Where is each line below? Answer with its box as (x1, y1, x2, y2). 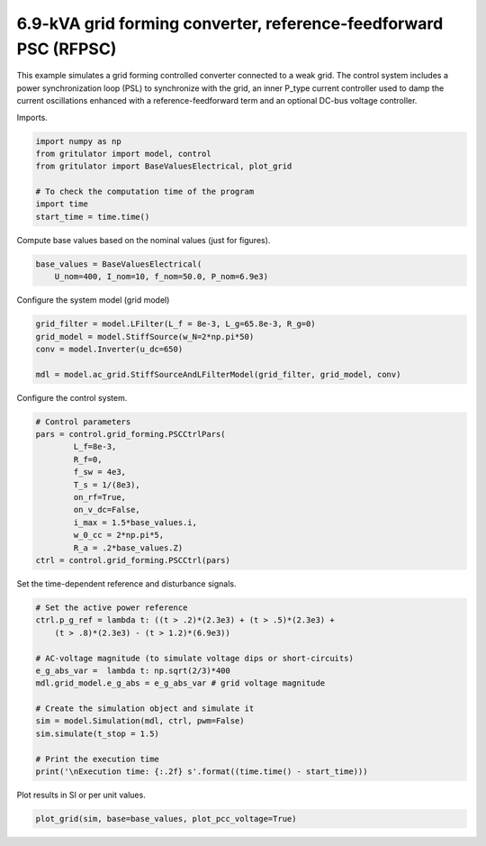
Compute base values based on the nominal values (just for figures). (16, 234, 271, 245)
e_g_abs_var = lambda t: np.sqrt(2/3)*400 (35, 665, 231, 676)
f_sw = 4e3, (73, 467, 126, 478)
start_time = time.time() (35, 212, 150, 222)
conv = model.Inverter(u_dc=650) (35, 343, 184, 354)
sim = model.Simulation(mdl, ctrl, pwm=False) (35, 716, 245, 726)
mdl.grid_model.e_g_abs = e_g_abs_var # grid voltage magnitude (35, 678, 326, 688)
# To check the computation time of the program (35, 186, 255, 197)
